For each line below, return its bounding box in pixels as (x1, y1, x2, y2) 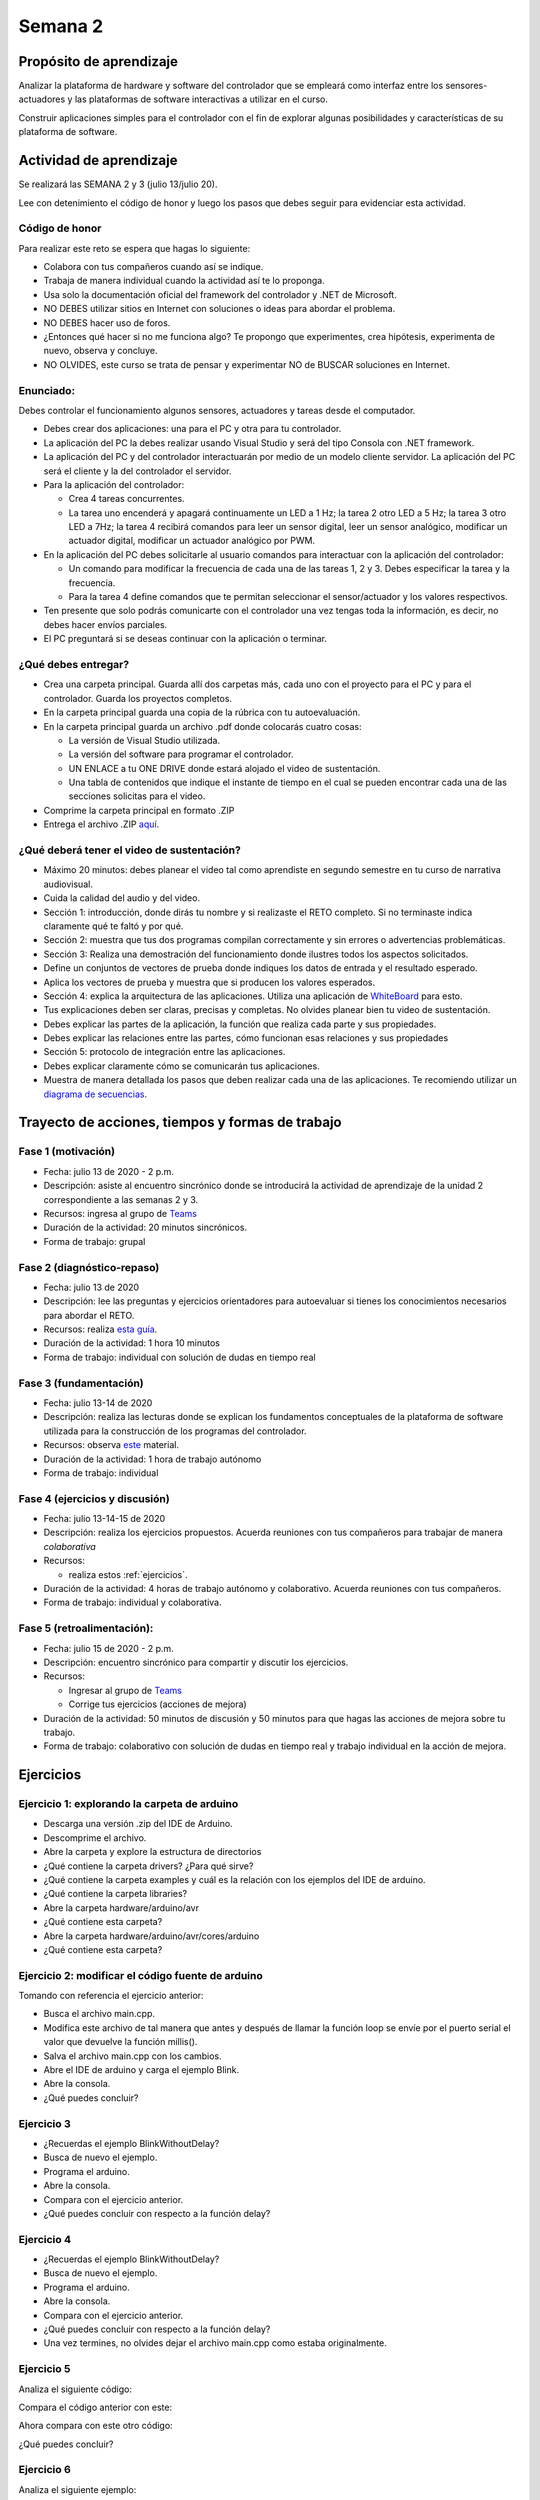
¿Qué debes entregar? (18, 657, 130, 671)
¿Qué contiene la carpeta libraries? (43, 1888, 188, 1900)
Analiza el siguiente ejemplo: (18, 2483, 137, 2495)
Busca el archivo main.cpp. (43, 2008, 155, 2020)
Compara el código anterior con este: (18, 2401, 173, 2413)
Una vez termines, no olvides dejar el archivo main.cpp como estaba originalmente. (43, 2337, 387, 2349)
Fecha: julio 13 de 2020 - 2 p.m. (43, 1165, 175, 1177)
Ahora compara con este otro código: (18, 2420, 174, 2432)
